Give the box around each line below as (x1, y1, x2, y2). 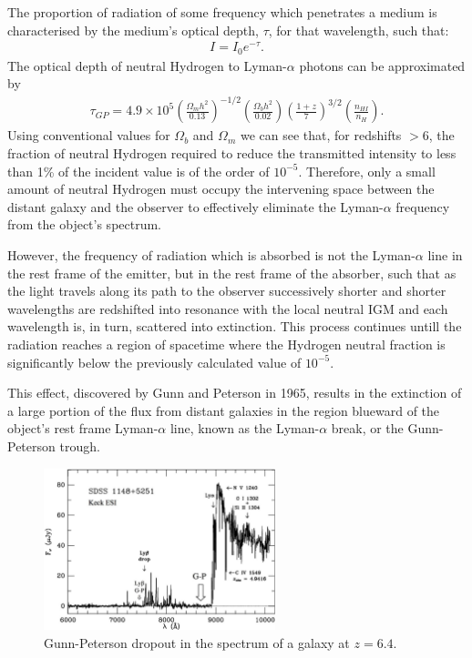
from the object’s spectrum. (7, 215, 162, 234)
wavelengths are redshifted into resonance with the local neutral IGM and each (7, 299, 448, 318)
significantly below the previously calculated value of (7, 352, 302, 371)
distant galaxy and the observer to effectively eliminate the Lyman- (7, 197, 384, 216)
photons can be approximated (299, 56, 466, 75)
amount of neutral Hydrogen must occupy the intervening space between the (7, 179, 435, 198)
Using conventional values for (7, 126, 170, 145)
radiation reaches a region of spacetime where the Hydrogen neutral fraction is (7, 335, 446, 353)
